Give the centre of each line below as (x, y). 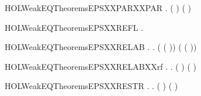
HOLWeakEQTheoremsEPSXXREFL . (74, 27)
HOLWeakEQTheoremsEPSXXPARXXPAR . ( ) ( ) (98, 8)
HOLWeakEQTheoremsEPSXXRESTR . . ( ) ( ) (91, 86)
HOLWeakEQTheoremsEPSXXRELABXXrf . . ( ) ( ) (101, 66)
